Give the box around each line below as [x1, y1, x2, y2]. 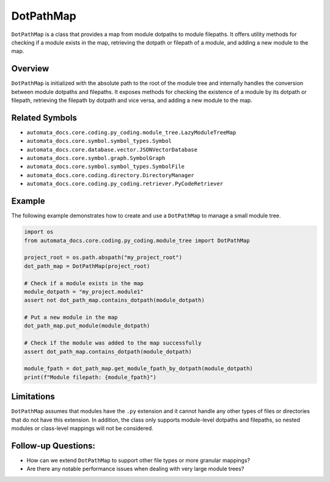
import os [24, 228, 54, 235]
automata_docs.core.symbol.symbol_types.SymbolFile [26, 163, 185, 170]
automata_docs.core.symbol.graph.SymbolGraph [26, 155, 166, 162]
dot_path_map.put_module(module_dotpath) [24, 323, 150, 329]
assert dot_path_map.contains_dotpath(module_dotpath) [24, 348, 192, 355]
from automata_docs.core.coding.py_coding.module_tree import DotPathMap [24, 237, 250, 244]
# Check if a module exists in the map [24, 280, 144, 287]
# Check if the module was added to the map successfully [24, 340, 202, 346]
